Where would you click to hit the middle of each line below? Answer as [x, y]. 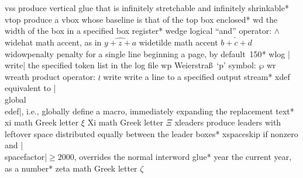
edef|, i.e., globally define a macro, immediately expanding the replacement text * [149, 111]
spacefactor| [26, 156]
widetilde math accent [178, 42]
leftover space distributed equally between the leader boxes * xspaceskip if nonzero [151, 133]
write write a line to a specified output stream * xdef [197, 76]
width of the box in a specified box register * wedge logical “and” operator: [138, 31]
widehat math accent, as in [53, 42]
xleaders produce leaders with [228, 122]
